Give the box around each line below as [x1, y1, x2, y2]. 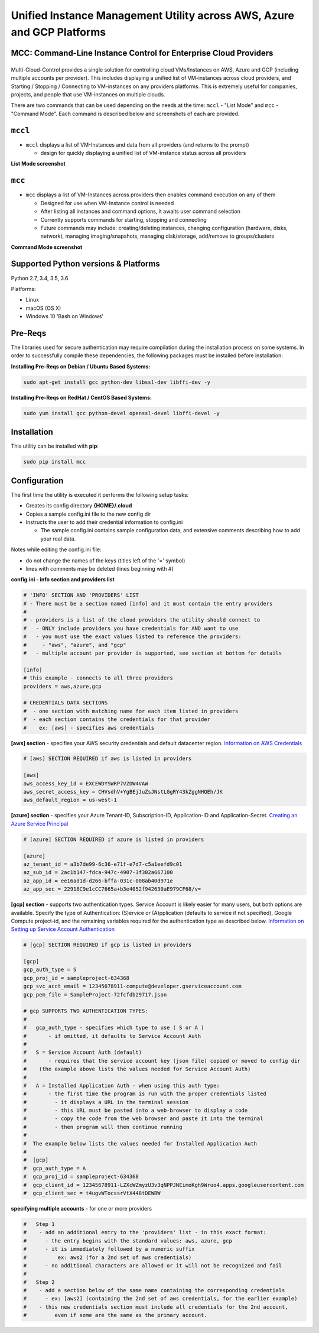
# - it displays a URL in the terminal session [23, 1099, 189, 1105]
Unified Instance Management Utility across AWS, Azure [11, 9, 295, 22]
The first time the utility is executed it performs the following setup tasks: [11, 491, 189, 498]
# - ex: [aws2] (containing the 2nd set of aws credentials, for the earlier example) [23, 1295, 298, 1302]
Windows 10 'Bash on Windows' [25, 313, 104, 320]
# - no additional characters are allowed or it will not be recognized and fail [23, 1262, 282, 1269]
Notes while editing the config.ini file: [11, 546, 102, 553]
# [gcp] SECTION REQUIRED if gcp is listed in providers [23, 941, 192, 949]
